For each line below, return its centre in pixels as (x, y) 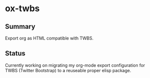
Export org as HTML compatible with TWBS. (49, 38)
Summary (20, 27)
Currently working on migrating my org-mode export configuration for (75, 65)
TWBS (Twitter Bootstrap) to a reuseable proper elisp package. (68, 70)
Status (15, 53)
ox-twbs (22, 9)
